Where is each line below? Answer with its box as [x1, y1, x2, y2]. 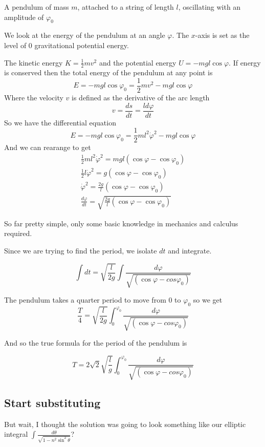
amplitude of [4, 11, 44, 22]
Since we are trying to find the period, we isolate [4, 245, 157, 256]
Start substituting [4, 395, 101, 411]
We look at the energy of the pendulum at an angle [4, 30, 165, 40]
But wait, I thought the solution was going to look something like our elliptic [4, 418, 246, 429]
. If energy [229, 57, 261, 68]
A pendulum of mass [4, 2, 69, 12]
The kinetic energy [4, 57, 63, 68]
